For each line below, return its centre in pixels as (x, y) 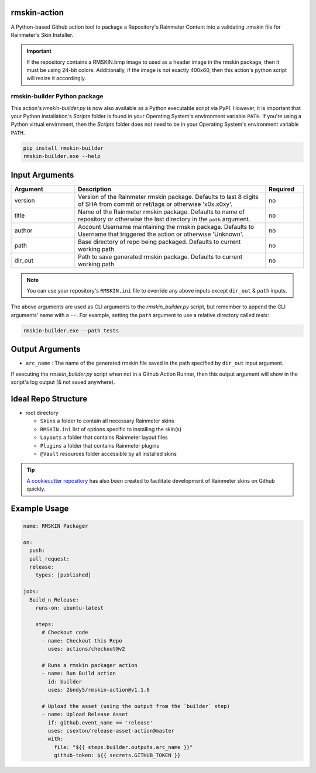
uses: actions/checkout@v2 (86, 649)
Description (95, 189)
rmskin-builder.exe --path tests (71, 330)
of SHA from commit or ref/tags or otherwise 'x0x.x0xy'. (155, 204)
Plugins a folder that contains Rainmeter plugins (100, 445)
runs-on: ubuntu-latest (69, 608)
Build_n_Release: (54, 599)
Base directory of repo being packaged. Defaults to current (159, 242)
